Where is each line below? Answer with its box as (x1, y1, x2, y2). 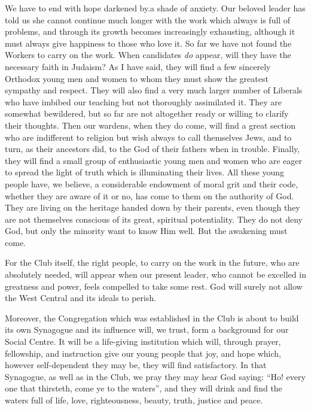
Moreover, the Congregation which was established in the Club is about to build (5, 311, 299, 324)
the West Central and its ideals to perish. (5, 291, 157, 304)
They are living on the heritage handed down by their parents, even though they (5, 201, 300, 214)
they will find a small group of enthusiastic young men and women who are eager (5, 154, 302, 166)
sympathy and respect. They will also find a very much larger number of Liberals (5, 84, 303, 96)
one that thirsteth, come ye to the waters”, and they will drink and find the (5, 382, 282, 394)
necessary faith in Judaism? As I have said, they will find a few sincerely (5, 60, 271, 72)
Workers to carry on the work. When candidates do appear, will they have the (5, 48, 291, 61)
